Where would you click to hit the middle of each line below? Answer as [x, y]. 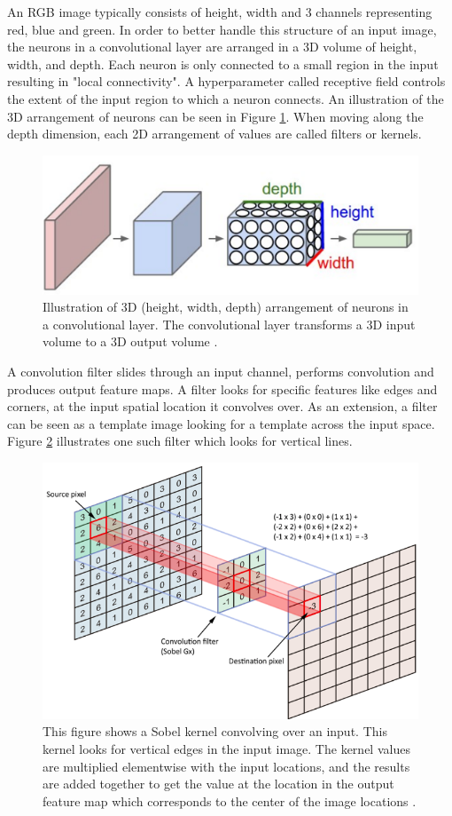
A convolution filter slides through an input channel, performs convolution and [221, 371]
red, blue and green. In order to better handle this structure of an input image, [222, 29]
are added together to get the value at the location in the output [218, 784]
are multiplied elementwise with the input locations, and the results [226, 766]
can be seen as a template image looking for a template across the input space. [221, 423]
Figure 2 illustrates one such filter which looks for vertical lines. [180, 441]
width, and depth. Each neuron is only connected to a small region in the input [223, 63]
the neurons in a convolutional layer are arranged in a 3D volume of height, [212, 47]
